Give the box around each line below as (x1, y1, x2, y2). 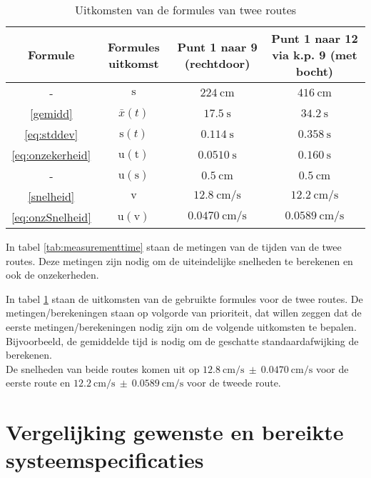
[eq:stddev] (24, 126, 78, 142)
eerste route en (6, 375, 71, 390)
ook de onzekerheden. (6, 267, 99, 282)
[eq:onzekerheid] (11, 146, 91, 163)
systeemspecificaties (6, 445, 204, 474)
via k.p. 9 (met (272, 46, 357, 63)
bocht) (295, 63, 333, 79)
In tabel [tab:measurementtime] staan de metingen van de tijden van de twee (6, 239, 342, 254)
